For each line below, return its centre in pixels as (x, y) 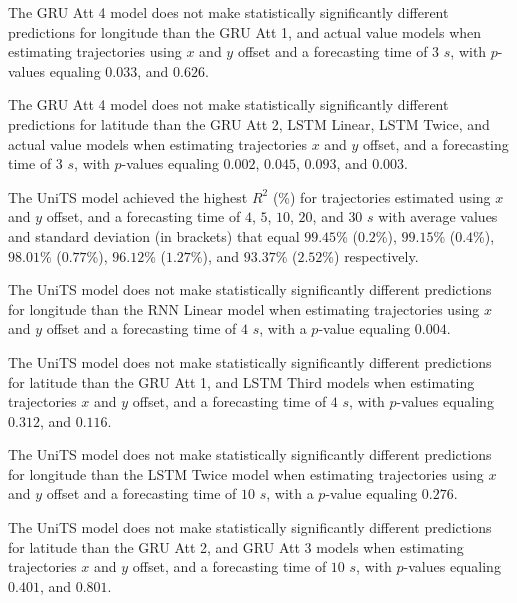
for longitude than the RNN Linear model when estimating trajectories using (244, 308)
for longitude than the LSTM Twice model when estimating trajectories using (246, 473)
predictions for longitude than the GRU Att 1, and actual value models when (245, 31)
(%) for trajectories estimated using (381, 196)
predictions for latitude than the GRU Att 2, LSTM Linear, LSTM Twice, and (249, 123)
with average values (438, 216)
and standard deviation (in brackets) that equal (154, 235)
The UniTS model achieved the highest (128, 196)
